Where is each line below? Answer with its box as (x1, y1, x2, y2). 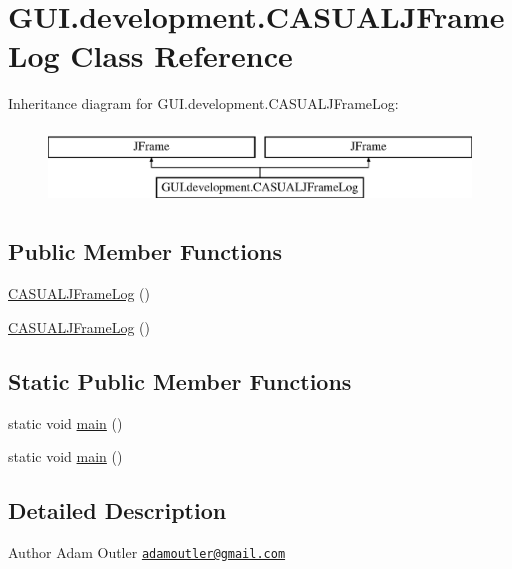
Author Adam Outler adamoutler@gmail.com (8, 542, 286, 563)
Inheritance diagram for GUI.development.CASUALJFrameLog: (8, 93, 399, 114)
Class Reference (70, 35, 293, 76)
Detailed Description (8, 495, 227, 526)
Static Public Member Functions (8, 365, 352, 396)
